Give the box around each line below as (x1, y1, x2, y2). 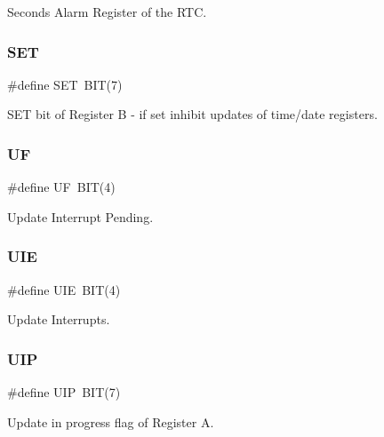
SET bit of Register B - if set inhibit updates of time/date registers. (7, 105, 378, 123)
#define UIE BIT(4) (7, 280, 121, 298)
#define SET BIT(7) (7, 75, 123, 93)
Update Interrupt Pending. (7, 207, 154, 226)
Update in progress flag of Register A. (7, 412, 214, 431)
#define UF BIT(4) (7, 178, 116, 196)
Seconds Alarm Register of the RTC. (7, 3, 207, 20)
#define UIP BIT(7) (7, 383, 121, 401)
